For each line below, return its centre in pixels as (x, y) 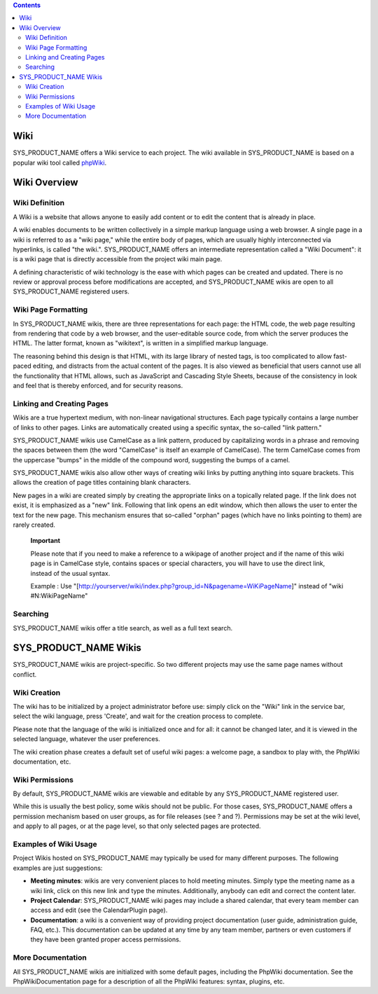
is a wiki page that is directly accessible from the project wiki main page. (118, 259)
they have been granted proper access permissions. (106, 939)
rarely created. (34, 525)
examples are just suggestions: (58, 868)
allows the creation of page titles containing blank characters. (102, 483)
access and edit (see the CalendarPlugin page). (99, 910)
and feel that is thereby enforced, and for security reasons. (98, 385)
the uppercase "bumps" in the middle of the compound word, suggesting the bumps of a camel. (152, 460)
